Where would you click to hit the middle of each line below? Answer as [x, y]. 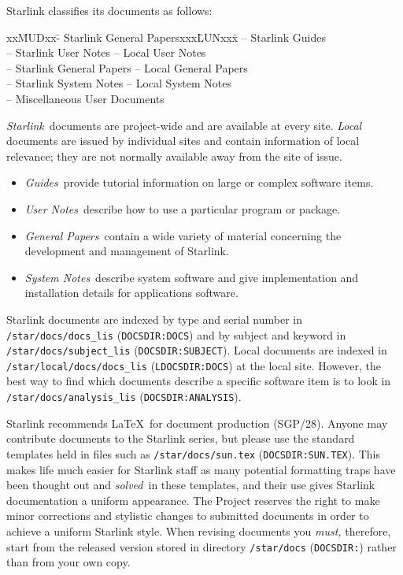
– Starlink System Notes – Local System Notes [119, 83]
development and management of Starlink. [127, 251]
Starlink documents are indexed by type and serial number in [155, 319]
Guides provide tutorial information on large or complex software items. [199, 182]
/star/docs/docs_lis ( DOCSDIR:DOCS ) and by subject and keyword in [176, 334]
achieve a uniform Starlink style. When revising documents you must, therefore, [199, 530]
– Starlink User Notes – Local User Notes [106, 52]
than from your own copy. [68, 562]
